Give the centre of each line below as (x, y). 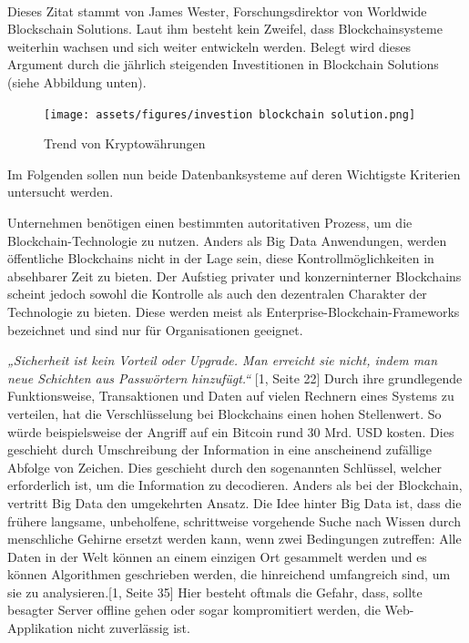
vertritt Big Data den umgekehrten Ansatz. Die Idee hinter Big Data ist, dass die (234, 502)
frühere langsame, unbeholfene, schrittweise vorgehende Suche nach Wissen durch (234, 521)
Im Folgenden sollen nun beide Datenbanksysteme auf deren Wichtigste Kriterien (234, 174)
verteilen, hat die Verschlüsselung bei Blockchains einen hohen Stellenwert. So (224, 413)
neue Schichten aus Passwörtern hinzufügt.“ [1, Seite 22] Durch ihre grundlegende (235, 378)
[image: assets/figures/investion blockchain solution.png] (230, 114)
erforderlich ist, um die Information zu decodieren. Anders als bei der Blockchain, (235, 485)
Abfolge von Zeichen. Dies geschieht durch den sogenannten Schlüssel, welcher (225, 467)
